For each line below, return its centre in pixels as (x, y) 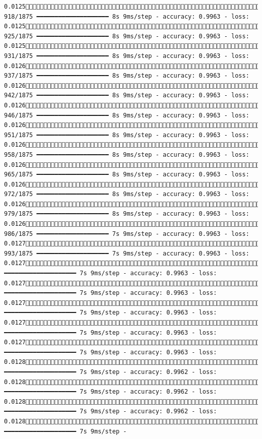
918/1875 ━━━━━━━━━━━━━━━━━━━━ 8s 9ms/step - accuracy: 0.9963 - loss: (127, 16)
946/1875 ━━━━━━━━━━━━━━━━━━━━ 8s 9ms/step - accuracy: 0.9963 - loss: (127, 115)
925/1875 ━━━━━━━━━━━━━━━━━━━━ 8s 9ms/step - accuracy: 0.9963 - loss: (127, 36)
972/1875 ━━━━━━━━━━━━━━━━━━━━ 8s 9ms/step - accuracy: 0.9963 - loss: (127, 194)
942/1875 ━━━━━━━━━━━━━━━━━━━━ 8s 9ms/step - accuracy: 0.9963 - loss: (127, 96)
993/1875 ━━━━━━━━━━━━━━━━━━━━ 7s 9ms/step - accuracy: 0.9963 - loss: (127, 253)
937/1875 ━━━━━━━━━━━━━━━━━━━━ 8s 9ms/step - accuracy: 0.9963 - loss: (127, 76)
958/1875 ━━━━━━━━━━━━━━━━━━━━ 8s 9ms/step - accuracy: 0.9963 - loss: (127, 154)
